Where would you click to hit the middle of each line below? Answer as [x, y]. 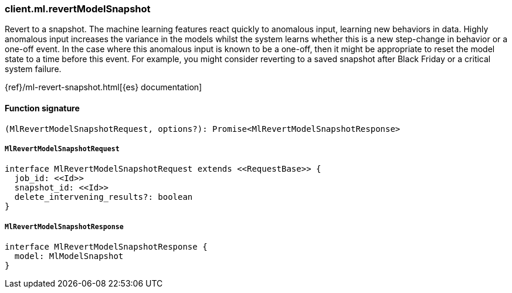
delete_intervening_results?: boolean [104, 197]
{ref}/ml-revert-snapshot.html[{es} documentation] [104, 87]
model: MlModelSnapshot [69, 256]
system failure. [33, 69]
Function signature [42, 108]
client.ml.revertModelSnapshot [78, 9]
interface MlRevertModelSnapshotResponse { [106, 247]
